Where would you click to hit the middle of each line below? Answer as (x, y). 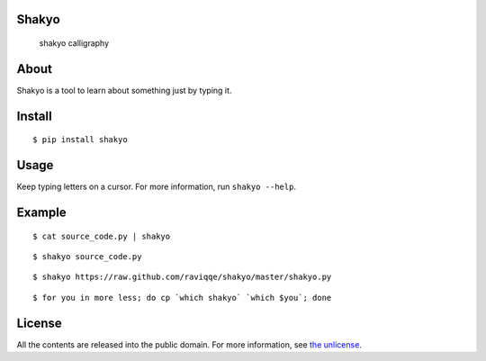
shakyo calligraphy (74, 43)
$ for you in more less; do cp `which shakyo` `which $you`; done (182, 298)
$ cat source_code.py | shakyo (102, 236)
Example (41, 213)
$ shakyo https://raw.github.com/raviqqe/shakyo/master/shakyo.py (182, 277)
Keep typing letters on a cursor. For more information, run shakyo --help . (157, 187)
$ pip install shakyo (80, 140)
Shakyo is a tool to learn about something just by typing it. (124, 90)
